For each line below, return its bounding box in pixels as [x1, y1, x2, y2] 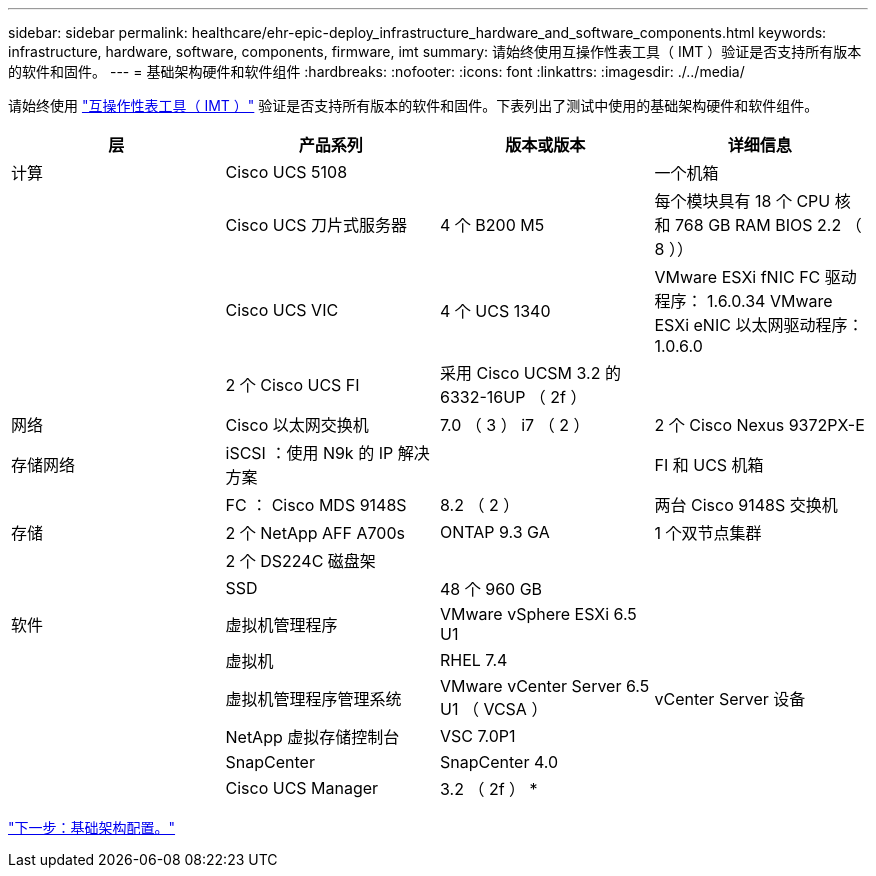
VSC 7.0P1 [440, 726, 516, 746]
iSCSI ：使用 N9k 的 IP [225, 443, 394, 463]
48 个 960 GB [440, 579, 543, 599]
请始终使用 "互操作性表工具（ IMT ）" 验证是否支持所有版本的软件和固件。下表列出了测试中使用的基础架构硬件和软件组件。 [8, 97, 819, 114]
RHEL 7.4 [440, 650, 508, 670]
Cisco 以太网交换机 [225, 415, 369, 435]
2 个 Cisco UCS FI [225, 375, 360, 395]
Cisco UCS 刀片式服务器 [225, 215, 408, 235]
